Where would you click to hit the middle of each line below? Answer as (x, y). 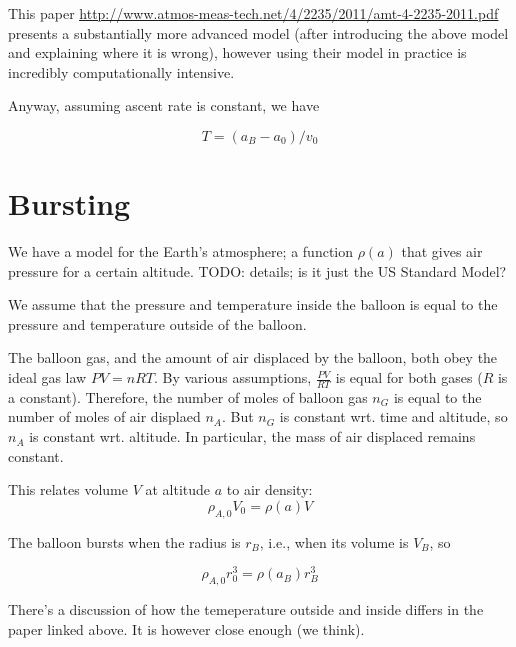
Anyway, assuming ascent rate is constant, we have (164, 105)
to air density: (269, 489)
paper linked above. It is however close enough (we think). (186, 628)
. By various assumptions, (232, 377)
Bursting (69, 203)
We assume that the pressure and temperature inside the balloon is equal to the (253, 304)
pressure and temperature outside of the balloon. (157, 323)
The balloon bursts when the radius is (124, 541)
